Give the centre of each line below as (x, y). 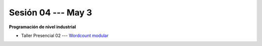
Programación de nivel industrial (42, 27)
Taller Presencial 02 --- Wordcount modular (65, 35)
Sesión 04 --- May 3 (50, 12)
